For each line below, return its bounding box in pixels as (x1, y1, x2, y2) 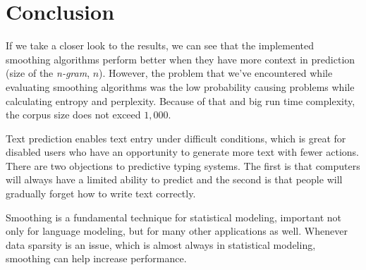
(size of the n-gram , (6, 66, 90, 80)
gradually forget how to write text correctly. (6, 186, 196, 201)
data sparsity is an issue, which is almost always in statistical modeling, (6, 237, 316, 252)
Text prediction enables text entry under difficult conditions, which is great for (6, 130, 346, 145)
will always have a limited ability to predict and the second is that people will (6, 172, 343, 187)
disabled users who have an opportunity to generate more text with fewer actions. (6, 145, 359, 159)
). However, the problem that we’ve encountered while (99, 66, 333, 80)
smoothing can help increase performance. (6, 251, 187, 266)
